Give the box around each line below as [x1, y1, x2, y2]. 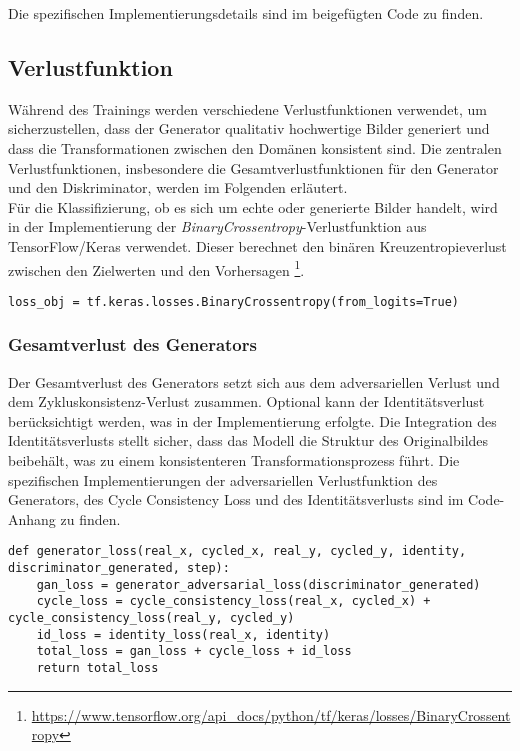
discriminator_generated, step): [8, 561, 230, 576]
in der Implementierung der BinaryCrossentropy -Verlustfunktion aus [8, 216, 427, 237]
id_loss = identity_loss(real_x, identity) [36, 627, 331, 642]
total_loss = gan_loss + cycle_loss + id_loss [36, 644, 352, 659]
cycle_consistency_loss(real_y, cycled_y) [8, 611, 295, 626]
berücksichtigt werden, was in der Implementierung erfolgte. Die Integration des [8, 410, 497, 431]
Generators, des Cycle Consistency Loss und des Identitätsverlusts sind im [8, 489, 464, 510]
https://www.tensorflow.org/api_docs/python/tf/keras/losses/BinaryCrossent [31, 704, 511, 725]
